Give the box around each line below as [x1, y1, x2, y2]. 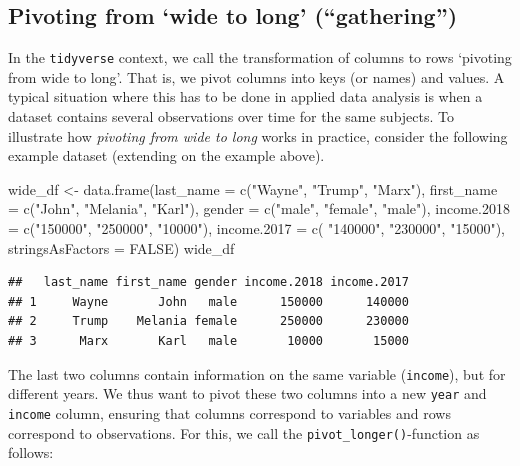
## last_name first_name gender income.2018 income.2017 [8, 275, 409, 290]
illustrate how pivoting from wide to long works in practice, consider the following [8, 125, 508, 146]
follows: [8, 442, 54, 463]
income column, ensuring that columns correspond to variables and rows [8, 402, 451, 423]
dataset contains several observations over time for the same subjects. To [8, 106, 454, 127]
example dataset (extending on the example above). [8, 145, 325, 166]
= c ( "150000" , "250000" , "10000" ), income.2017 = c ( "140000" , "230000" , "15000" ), [8, 218, 505, 239]
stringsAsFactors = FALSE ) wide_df [8, 237, 235, 258]
